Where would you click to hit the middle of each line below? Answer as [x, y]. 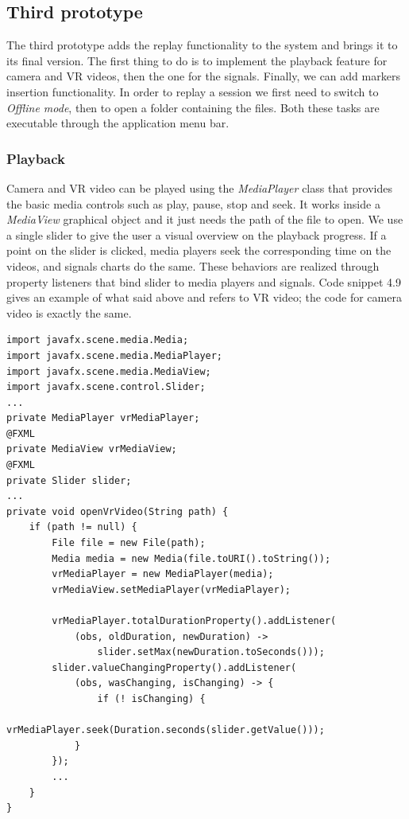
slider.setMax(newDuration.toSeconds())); [211, 652]
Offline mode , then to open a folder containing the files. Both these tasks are [193, 107]
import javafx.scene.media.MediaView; [109, 371]
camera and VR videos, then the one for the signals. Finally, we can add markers [203, 76]
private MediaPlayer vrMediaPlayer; [103, 418]
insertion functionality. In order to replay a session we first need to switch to [193, 91]
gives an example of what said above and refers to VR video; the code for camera [204, 297]
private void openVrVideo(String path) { [118, 511]
